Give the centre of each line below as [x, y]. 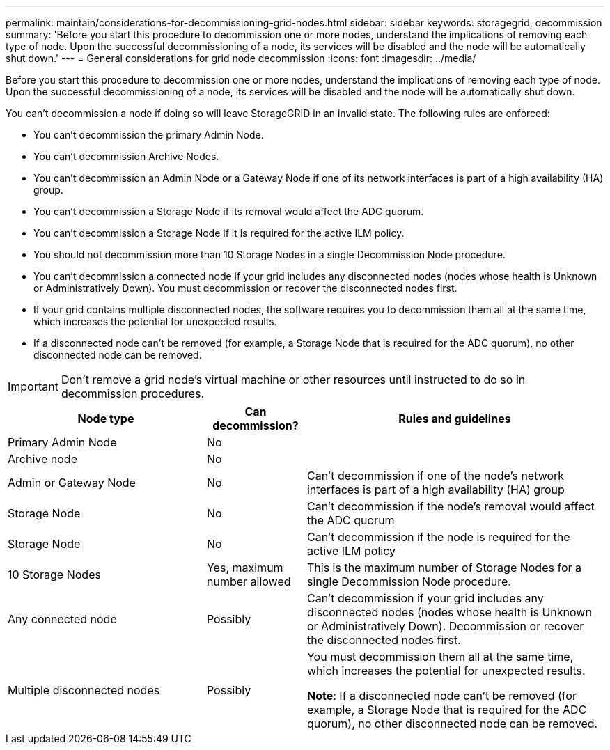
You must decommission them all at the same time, [440, 657]
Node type [106, 419]
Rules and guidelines [455, 419]
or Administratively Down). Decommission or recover [445, 626]
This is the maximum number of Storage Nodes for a [444, 568]
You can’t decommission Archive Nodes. [126, 156]
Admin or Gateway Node [72, 483]
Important [33, 386]
